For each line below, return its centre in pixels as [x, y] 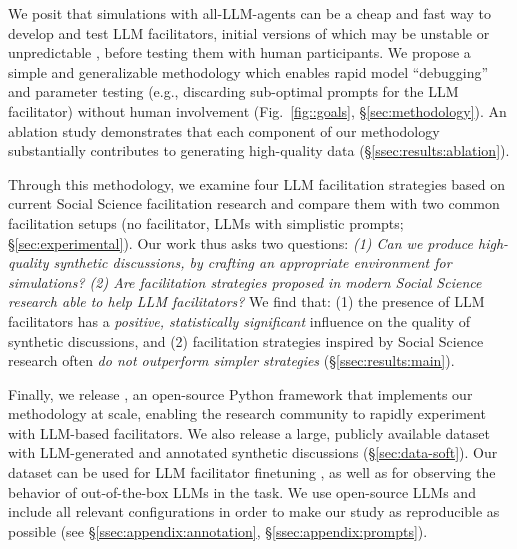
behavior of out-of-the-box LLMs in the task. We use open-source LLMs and [242, 491]
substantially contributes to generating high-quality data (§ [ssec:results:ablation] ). [259, 150]
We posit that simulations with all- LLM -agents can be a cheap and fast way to [249, 13]
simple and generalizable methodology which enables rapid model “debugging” [248, 71]
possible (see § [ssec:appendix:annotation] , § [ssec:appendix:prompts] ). [218, 530]
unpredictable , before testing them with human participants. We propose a [239, 52]
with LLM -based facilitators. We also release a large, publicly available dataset [249, 432]
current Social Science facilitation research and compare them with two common [254, 203]
